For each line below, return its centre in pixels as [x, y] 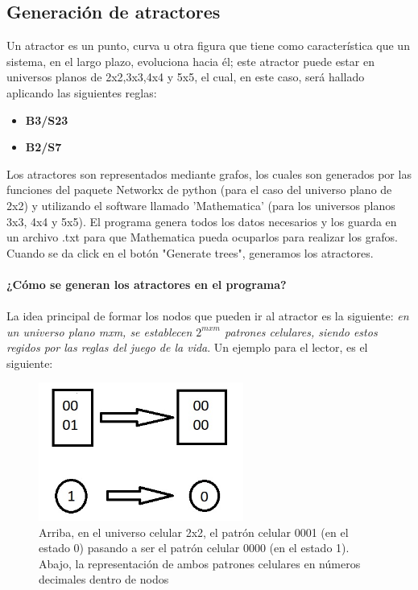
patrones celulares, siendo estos [301, 331]
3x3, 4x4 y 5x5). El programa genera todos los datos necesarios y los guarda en [202, 221]
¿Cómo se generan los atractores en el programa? [147, 284]
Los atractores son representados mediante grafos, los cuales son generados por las [209, 173]
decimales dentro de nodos [104, 579]
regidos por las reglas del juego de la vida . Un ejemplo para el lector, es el [187, 347]
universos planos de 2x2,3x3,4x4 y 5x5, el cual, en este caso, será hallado [186, 77]
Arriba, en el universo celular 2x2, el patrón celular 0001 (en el [194, 532]
